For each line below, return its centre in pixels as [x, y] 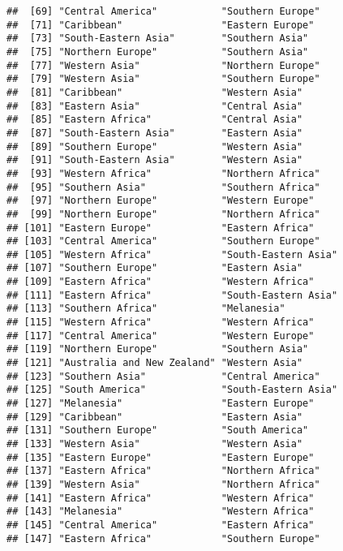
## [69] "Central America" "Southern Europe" [163, 11]
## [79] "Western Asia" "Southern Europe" [163, 79]
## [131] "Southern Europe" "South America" [158, 430]
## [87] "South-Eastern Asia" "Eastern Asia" [155, 133]
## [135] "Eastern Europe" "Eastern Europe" [161, 457]
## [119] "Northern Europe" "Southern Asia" [158, 349]
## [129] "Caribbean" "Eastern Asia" [155, 417]
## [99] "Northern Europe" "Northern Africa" [163, 214]
